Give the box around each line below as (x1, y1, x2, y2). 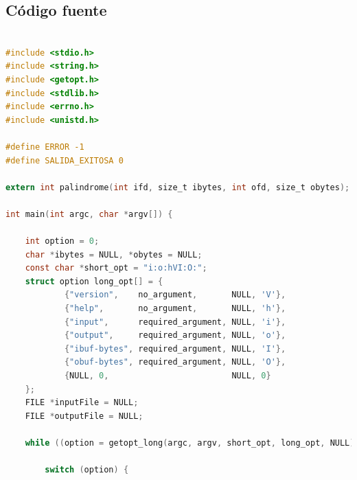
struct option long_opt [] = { (25, 276, 163, 286)
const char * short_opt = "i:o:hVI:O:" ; (25, 263, 207, 273)
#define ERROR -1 (5, 141, 84, 152)
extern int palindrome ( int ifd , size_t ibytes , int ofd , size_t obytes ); (5, 182, 350, 192)
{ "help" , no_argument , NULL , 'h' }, (64, 304, 286, 314)
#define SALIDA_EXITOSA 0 (5, 155, 124, 165)
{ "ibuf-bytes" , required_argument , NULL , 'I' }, (64, 343, 286, 354)
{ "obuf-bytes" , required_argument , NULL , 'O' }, (64, 357, 286, 367)
